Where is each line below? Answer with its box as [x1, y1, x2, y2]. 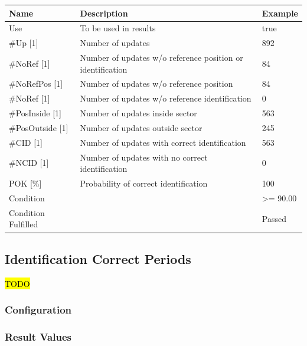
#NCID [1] [9, 156, 49, 169]
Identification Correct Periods [5, 249, 191, 267]
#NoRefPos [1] [9, 77, 63, 90]
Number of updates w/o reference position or [80, 51, 243, 64]
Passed [262, 212, 287, 224]
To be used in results [80, 22, 156, 34]
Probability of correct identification [80, 177, 208, 190]
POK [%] [9, 177, 42, 190]
